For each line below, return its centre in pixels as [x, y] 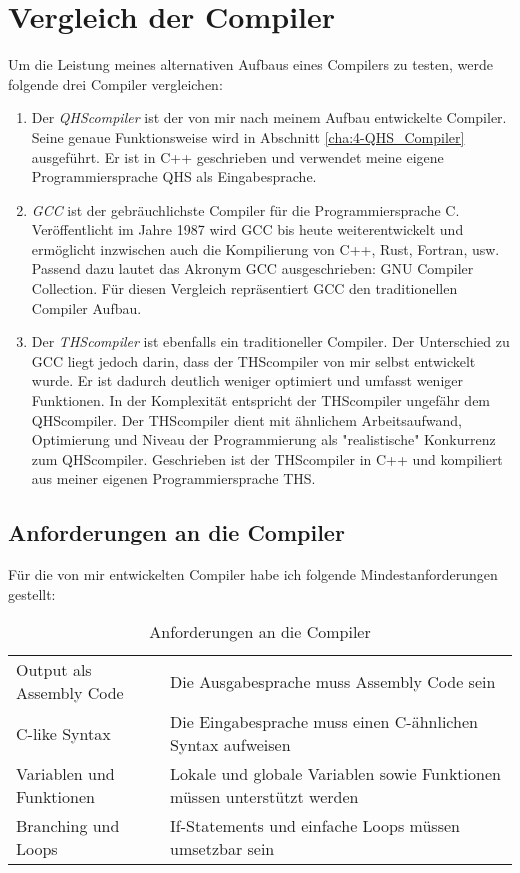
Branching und [68, 826]
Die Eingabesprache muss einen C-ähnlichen [324, 722]
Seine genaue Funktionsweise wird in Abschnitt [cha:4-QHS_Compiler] [248, 136]
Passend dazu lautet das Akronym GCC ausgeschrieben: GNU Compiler [252, 268]
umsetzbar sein [222, 849]
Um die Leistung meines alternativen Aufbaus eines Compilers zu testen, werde [250, 64]
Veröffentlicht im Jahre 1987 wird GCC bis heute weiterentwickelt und [247, 229]
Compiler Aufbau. [86, 307]
